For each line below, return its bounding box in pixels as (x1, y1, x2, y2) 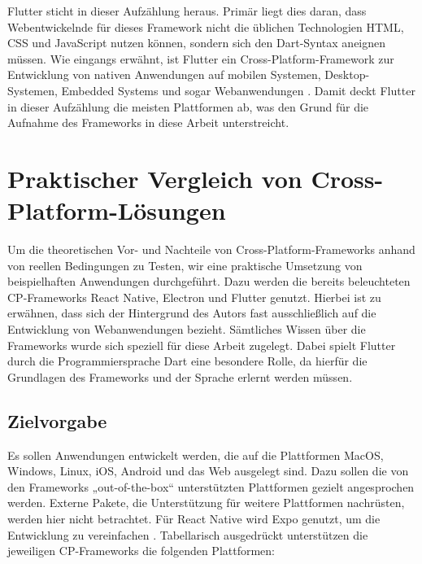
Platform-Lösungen (7, 194, 226, 227)
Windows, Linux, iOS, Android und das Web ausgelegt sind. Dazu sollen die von (7, 462, 409, 479)
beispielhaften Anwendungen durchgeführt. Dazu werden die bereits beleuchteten (7, 273, 411, 290)
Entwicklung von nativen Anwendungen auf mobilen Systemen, (7, 66, 321, 83)
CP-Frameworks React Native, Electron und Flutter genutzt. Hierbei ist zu (7, 288, 381, 305)
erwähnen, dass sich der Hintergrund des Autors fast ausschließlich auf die (7, 304, 376, 321)
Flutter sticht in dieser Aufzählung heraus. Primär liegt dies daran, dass (7, 2, 367, 19)
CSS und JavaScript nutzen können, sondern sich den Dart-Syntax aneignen (7, 34, 386, 51)
